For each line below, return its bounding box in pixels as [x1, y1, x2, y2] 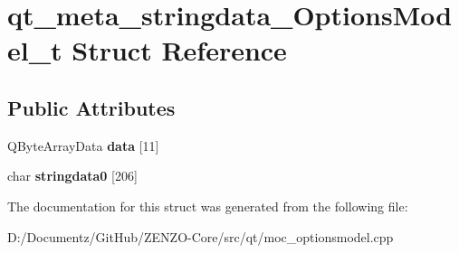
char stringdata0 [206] [7, 166, 138, 185]
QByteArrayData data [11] [7, 136, 159, 155]
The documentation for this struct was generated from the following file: [7, 196, 408, 215]
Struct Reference [72, 32, 287, 69]
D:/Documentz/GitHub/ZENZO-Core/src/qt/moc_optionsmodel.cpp [7, 227, 394, 246]
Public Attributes [7, 93, 176, 121]
